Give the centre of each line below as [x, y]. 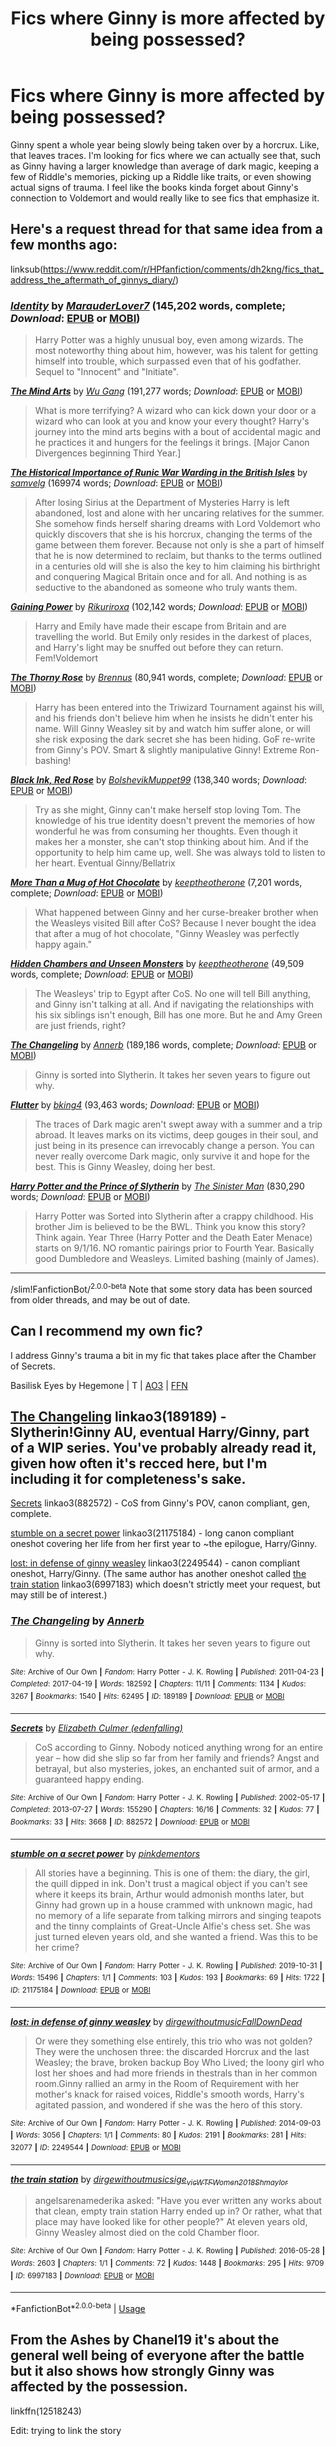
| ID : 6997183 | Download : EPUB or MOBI [82, 2275]
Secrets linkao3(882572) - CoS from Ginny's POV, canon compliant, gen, [160, 1503]
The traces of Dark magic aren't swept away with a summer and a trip [178, 1124]
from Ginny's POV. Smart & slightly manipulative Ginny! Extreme [166, 750]
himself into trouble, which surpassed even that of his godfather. [168, 361]
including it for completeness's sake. [128, 1478]
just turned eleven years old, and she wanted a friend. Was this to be [176, 1936]
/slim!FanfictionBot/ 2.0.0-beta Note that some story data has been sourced [161, 1288]
